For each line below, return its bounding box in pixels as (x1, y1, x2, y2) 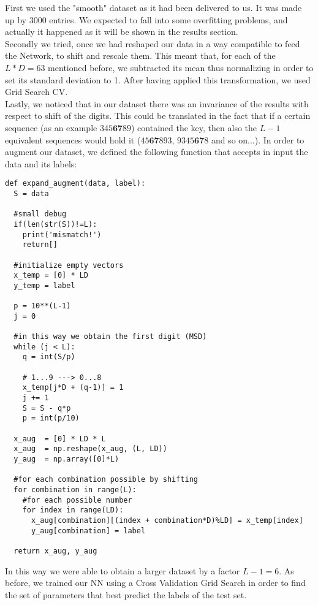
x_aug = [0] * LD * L (13, 434, 106, 443)
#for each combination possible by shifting (13, 475, 198, 484)
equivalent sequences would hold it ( (5, 133, 141, 146)
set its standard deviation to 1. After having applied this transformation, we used (5, 73, 311, 86)
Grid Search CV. (5, 85, 68, 98)
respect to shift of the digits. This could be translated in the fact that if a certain (5, 109, 311, 122)
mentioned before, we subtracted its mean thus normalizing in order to (48, 61, 314, 74)
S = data (13, 189, 49, 198)
